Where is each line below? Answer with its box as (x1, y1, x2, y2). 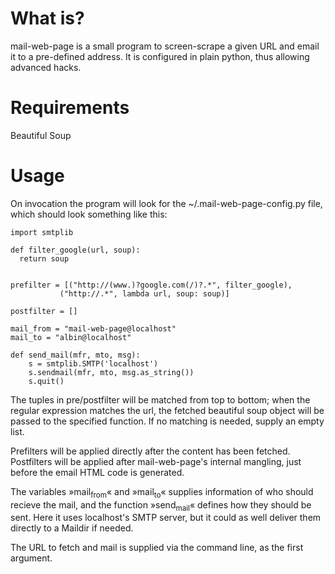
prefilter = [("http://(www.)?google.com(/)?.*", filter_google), (10, 280, 293, 290)
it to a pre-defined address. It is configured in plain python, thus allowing (10, 50, 310, 62)
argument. (10, 552, 53, 564)
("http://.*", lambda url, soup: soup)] (59, 288, 230, 299)
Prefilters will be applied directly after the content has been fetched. (10, 445, 291, 457)
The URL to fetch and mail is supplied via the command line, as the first (10, 542, 304, 554)
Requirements (10, 97, 130, 119)
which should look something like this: (10, 208, 168, 220)
